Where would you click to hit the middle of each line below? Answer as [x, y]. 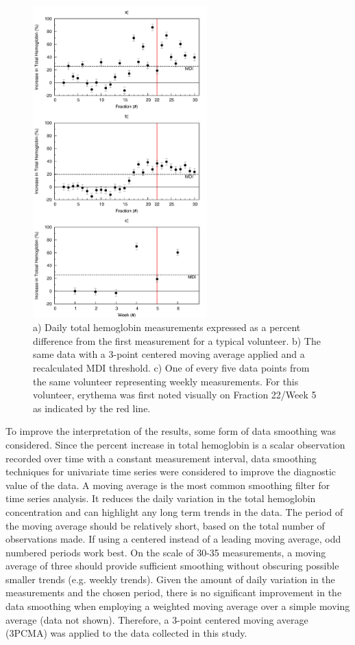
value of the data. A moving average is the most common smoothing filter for [168, 485]
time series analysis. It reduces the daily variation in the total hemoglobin [161, 498]
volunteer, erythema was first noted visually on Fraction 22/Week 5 [175, 395]
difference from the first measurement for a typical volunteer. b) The [177, 340]
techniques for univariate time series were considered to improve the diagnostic [171, 472]
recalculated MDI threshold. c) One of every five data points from [171, 367]
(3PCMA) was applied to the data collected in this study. [126, 633]
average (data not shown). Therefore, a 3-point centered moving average [157, 619]
